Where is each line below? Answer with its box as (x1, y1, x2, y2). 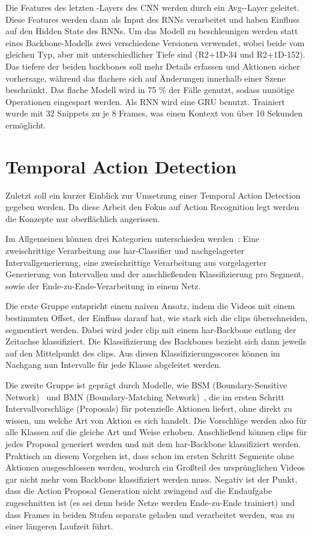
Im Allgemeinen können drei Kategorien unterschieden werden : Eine (5, 232, 260, 245)
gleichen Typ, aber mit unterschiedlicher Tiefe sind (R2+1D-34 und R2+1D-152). (5, 48, 305, 61)
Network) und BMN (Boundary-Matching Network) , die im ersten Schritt (5, 390, 285, 403)
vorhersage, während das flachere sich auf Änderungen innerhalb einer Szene (5, 71, 286, 84)
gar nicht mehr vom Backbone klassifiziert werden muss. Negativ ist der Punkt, (5, 472, 298, 485)
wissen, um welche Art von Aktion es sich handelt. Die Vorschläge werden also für (5, 414, 307, 426)
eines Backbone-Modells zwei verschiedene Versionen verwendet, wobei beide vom (5, 36, 305, 49)
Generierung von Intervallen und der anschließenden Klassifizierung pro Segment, (5, 268, 304, 280)
